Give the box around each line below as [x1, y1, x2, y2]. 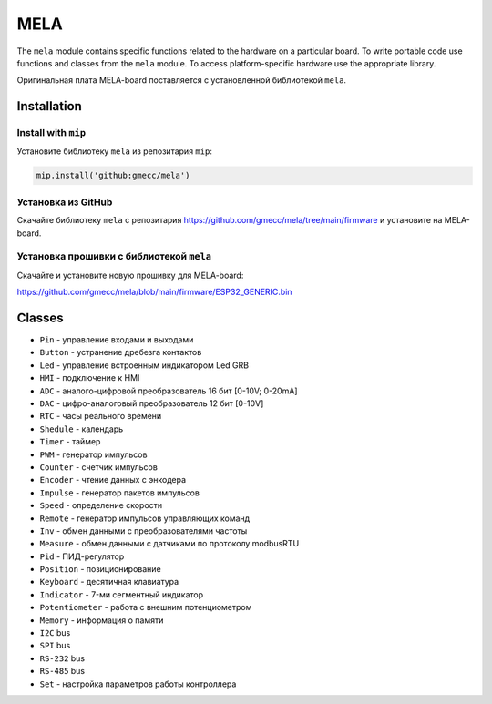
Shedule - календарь [39, 423, 124, 434]
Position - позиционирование [39, 564, 161, 575]
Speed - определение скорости [39, 500, 163, 511]
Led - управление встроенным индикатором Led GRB [39, 360, 250, 371]
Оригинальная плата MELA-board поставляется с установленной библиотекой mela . [16, 75, 346, 86]
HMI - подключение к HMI [39, 372, 140, 383]
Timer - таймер [39, 436, 101, 447]
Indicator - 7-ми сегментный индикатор [39, 588, 204, 600]
